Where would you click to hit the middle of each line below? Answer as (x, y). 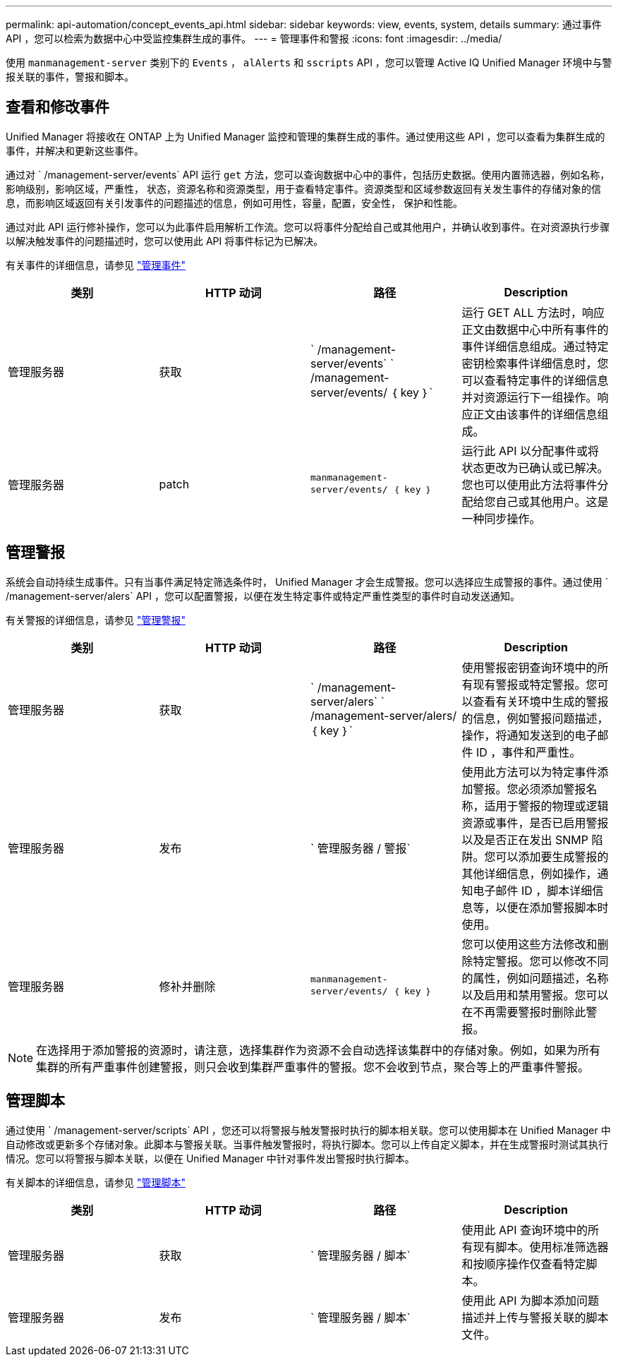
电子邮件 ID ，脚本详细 (533, 890)
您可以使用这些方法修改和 (529, 944)
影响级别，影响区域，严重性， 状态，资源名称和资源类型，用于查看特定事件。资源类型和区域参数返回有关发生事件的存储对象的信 (303, 188)
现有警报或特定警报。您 (535, 684)
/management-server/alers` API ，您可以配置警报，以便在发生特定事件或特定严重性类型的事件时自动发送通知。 (263, 596)
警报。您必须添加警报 (529, 789)
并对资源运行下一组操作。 (529, 397)
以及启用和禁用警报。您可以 (535, 995)
